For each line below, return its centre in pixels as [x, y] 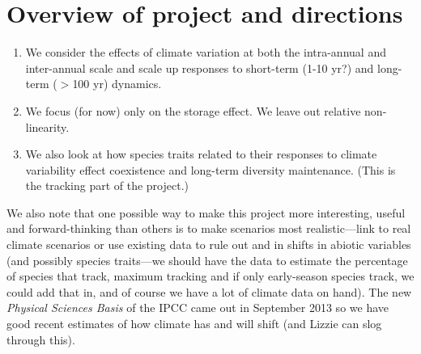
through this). [41, 339]
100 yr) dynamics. [117, 84]
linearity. [47, 126]
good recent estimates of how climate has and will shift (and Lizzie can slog [194, 324]
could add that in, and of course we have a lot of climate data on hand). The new [209, 291]
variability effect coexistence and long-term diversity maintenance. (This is [210, 169]
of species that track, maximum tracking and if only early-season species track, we [210, 276]
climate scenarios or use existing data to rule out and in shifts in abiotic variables [209, 244]
